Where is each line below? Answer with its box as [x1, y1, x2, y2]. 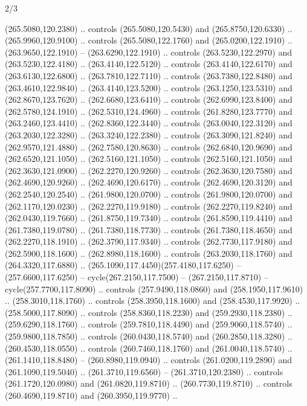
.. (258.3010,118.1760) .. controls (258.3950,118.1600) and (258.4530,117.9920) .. [5, 294, 300, 307]
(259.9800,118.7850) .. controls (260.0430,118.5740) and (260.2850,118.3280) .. [5, 330, 292, 343]
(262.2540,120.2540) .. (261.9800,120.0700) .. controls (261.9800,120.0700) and [5, 187, 292, 200]
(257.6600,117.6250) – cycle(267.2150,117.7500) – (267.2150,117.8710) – [5, 271, 268, 283]
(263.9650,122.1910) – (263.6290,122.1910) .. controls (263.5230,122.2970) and [5, 45, 292, 58]
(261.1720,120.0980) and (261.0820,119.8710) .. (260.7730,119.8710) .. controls [5, 377, 292, 390]
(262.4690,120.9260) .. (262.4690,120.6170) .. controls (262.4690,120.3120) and [5, 176, 292, 188]
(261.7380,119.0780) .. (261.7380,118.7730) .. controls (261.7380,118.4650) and [5, 223, 292, 236]
